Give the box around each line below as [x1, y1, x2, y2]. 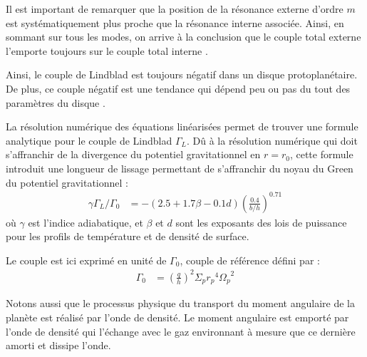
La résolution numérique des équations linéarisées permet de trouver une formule [6, 119, 358, 134]
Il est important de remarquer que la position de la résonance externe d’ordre [6, 1, 343, 16]
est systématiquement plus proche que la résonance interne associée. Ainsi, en [6, 15, 344, 30]
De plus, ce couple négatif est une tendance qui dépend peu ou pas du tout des [6, 81, 351, 95]
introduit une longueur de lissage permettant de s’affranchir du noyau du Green [6, 160, 353, 175]
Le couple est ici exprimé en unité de [6, 252, 167, 267]
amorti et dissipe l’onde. [6, 338, 111, 353]
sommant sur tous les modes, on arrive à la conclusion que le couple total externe [6, 29, 361, 44]
